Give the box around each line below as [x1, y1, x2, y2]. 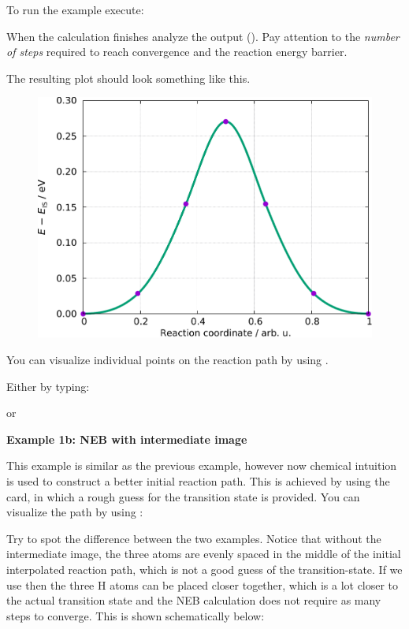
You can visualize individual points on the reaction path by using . [6, 352, 329, 368]
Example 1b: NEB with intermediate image [6, 430, 247, 447]
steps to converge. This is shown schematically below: [6, 607, 265, 623]
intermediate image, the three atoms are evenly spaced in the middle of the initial [6, 545, 401, 562]
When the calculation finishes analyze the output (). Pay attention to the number [6, 28, 400, 44]
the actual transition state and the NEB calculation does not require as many [6, 592, 381, 609]
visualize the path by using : [6, 504, 143, 520]
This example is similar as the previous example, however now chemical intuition [6, 457, 397, 474]
